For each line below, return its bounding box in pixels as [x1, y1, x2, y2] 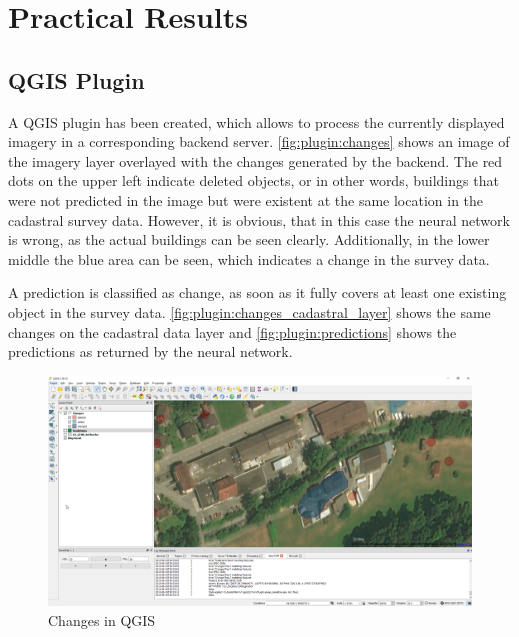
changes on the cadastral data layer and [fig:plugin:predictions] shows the [8, 321, 457, 342]
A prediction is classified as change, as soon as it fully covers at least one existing [8, 282, 507, 303]
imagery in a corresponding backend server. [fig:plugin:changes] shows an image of [8, 131, 510, 152]
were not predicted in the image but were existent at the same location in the [8, 189, 484, 210]
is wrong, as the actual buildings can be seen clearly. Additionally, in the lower [8, 229, 490, 250]
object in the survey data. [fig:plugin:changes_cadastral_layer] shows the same [8, 301, 491, 322]
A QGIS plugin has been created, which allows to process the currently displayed [8, 111, 505, 132]
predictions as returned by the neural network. [8, 341, 293, 362]
